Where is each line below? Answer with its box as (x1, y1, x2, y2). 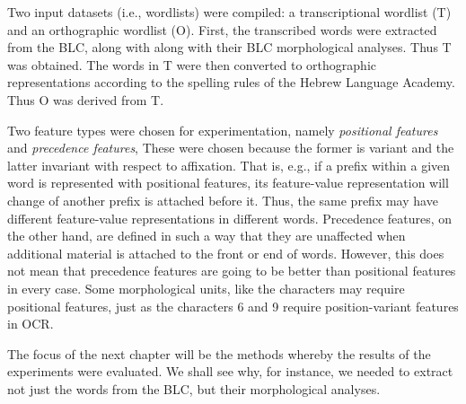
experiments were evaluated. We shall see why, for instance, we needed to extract (7, 362, 453, 381)
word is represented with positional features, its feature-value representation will (7, 173, 449, 192)
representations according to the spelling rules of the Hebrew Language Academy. (7, 73, 455, 92)
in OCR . (7, 314, 54, 333)
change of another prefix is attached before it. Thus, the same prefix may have (7, 190, 438, 209)
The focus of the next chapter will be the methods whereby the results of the (7, 344, 431, 363)
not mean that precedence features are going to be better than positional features (7, 261, 456, 280)
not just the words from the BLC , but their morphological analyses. (7, 379, 381, 398)
